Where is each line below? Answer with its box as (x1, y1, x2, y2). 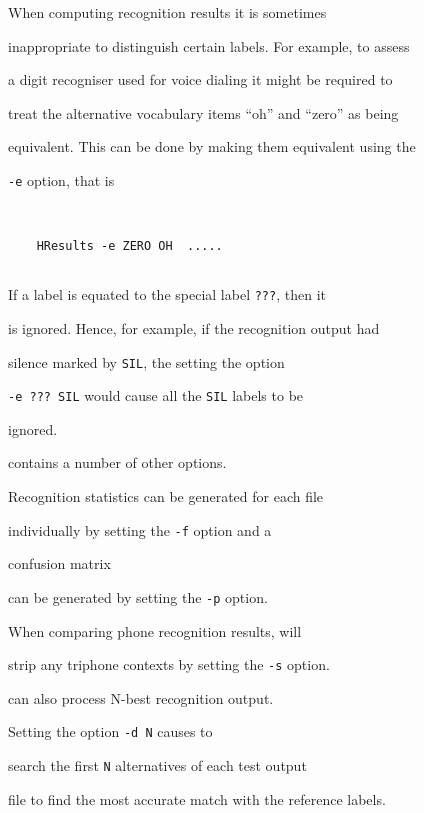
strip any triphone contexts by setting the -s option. (8, 654, 330, 675)
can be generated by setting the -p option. (8, 586, 268, 607)
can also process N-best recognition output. (8, 687, 274, 708)
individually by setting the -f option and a (8, 519, 272, 540)
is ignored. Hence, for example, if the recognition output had (8, 317, 380, 338)
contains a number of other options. (8, 452, 227, 473)
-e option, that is (8, 169, 115, 190)
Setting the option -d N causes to (8, 721, 213, 742)
